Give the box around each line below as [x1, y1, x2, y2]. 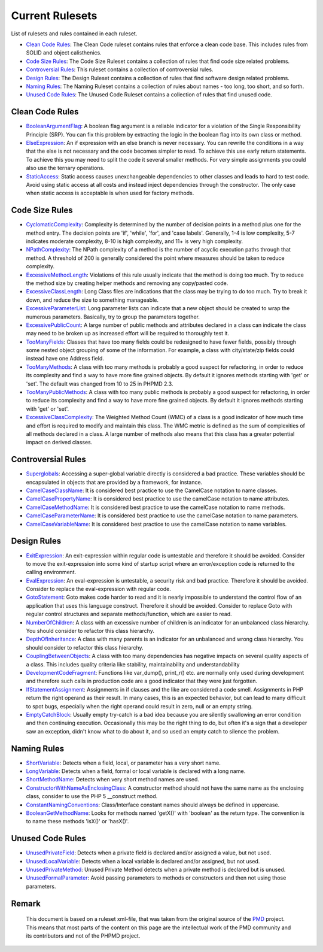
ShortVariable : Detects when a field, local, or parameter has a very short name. [26, 759, 221, 766]
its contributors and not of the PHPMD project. [26, 932, 141, 939]
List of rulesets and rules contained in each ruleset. [11, 30, 138, 37]
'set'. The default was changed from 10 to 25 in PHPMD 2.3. [26, 380, 173, 387]
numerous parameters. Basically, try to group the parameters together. [26, 313, 200, 320]
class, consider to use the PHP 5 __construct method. [26, 793, 158, 800]
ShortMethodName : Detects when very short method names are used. [26, 776, 200, 783]
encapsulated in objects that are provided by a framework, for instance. [26, 478, 203, 486]
